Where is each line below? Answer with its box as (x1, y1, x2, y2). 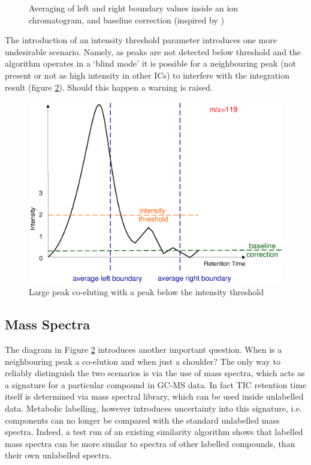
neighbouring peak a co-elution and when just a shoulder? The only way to (5, 355, 280, 367)
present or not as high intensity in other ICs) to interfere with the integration (5, 68, 289, 81)
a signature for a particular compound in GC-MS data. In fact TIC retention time (5, 378, 307, 391)
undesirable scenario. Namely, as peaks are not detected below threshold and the (5, 45, 301, 58)
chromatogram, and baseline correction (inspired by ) (29, 13, 224, 26)
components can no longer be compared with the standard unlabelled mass (5, 413, 280, 426)
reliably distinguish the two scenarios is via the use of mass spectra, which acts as (5, 367, 305, 379)
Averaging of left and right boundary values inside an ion (29, 2, 238, 14)
